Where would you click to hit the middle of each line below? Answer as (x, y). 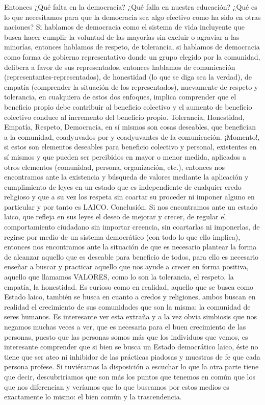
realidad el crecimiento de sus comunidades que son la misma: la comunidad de (127, 306)
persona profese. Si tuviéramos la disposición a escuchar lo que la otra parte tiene (131, 366)
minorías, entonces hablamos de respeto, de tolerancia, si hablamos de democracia (132, 47)
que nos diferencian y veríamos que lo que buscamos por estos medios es (117, 386)
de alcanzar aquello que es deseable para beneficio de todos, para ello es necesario (131, 256)
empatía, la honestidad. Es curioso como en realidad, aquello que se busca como (129, 286)
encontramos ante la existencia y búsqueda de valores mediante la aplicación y (126, 177)
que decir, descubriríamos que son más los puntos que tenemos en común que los (130, 376)
